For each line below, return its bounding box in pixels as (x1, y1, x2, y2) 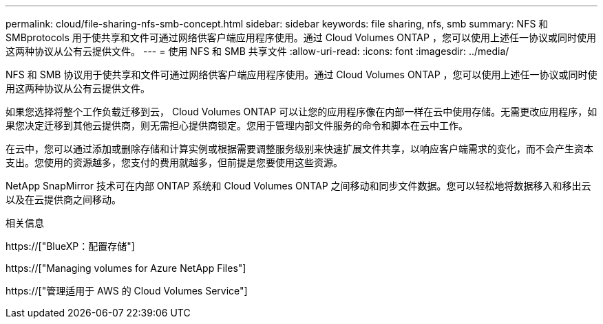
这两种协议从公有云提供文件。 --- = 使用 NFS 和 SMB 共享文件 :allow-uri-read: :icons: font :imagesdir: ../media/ (6, 45, 509, 57)
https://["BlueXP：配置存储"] (6, 240, 135, 252)
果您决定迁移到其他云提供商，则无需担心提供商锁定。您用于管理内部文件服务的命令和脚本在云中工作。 (6, 119, 468, 131)
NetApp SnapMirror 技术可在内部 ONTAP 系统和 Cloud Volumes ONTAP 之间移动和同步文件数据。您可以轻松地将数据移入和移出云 (6, 180, 591, 192)
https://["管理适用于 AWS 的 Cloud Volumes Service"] (6, 285, 248, 297)
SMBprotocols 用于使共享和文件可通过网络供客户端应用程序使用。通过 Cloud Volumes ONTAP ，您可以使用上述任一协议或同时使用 (6, 32, 596, 43)
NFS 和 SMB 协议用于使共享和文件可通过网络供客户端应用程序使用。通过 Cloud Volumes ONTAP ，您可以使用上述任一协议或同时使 (6, 69, 597, 80)
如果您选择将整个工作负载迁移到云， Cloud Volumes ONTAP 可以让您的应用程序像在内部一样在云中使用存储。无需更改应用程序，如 (6, 106, 597, 117)
